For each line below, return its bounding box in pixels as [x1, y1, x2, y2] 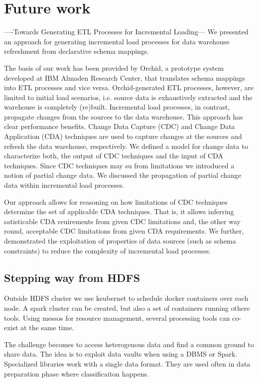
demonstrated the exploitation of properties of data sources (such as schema [4, 236, 236, 246]
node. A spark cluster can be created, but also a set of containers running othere [4, 302, 250, 313]
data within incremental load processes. [4, 180, 125, 190]
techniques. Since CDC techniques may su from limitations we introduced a [4, 160, 235, 170]
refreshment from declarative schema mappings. [4, 46, 149, 56]
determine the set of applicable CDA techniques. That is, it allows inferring [4, 206, 234, 217]
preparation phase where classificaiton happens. [4, 368, 149, 379]
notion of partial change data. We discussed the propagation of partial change [4, 170, 242, 180]
